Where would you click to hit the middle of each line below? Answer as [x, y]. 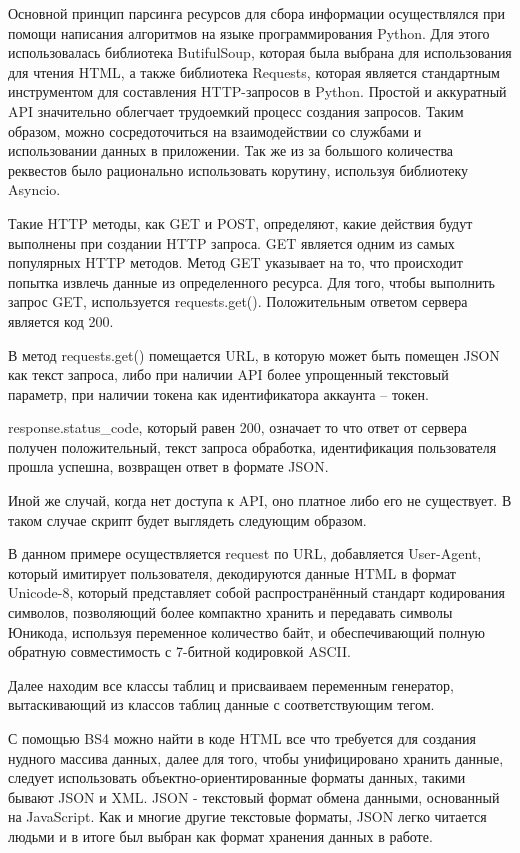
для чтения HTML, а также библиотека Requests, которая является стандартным [254, 71]
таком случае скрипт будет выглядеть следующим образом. [187, 519]
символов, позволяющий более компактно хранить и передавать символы [230, 612]
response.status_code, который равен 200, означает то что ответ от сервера [238, 427]
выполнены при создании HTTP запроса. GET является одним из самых [231, 242]
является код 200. [61, 320]
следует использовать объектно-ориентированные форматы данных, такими [237, 777]
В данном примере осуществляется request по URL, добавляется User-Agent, [245, 553]
